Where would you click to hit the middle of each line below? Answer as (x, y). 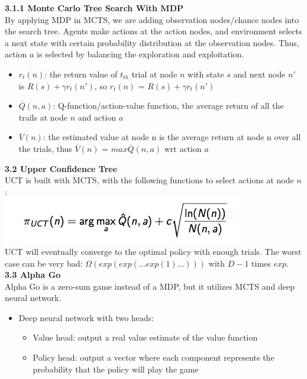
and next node (259, 74)
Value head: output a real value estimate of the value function (145, 337)
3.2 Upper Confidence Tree (61, 168)
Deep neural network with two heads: (86, 317)
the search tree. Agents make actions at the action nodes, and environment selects (153, 31)
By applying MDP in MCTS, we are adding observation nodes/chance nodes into (152, 19)
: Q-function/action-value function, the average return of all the (168, 106)
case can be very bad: (44, 263)
